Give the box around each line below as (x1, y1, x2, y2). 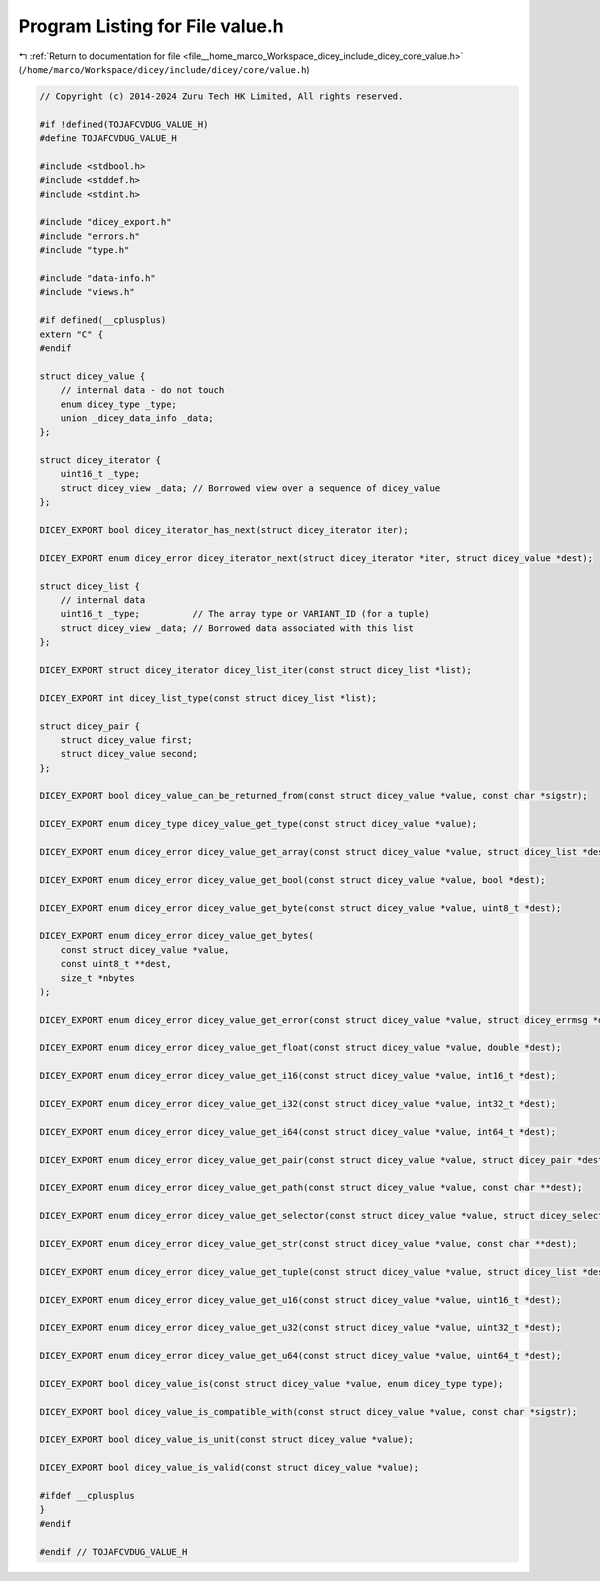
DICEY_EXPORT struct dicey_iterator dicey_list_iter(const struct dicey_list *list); (39, 664, 472, 675)
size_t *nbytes (60, 972, 135, 984)
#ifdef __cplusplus (39, 1490, 135, 1501)
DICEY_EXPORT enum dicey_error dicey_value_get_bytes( (39, 930, 314, 942)
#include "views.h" (39, 286, 135, 298)
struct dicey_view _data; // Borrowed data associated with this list (60, 622, 415, 634)
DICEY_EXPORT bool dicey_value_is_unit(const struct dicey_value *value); (39, 1434, 415, 1445)
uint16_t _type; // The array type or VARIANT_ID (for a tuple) (60, 608, 430, 620)
